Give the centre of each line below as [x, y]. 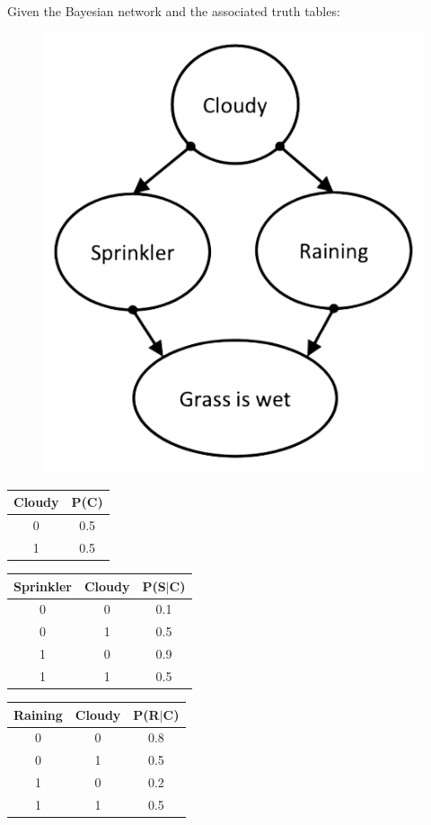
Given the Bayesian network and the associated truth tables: [174, 11]
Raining [38, 714]
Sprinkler [43, 585]
